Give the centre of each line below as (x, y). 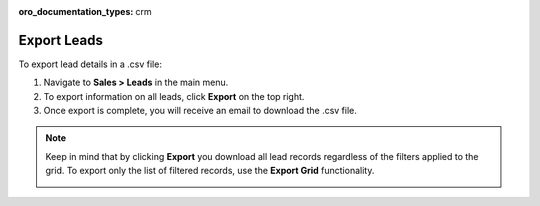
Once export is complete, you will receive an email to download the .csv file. (200, 111)
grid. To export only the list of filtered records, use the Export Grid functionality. (210, 171)
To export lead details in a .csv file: (90, 64)
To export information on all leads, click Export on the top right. (174, 96)
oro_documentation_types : (76, 11)
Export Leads (61, 40)
